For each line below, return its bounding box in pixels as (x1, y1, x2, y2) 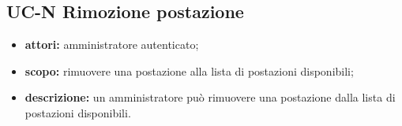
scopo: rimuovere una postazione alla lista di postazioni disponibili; (24, 62, 354, 79)
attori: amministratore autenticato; (24, 36, 199, 53)
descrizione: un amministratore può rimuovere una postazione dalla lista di (24, 89, 396, 106)
